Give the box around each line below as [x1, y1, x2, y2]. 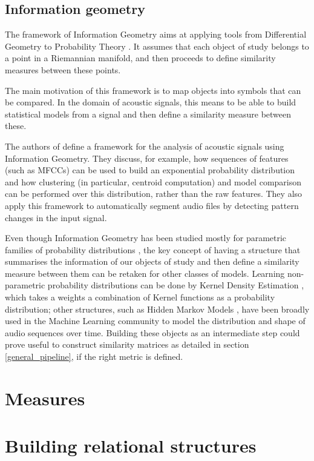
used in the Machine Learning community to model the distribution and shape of [5, 314, 306, 327]
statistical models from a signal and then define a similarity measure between [5, 107, 292, 120]
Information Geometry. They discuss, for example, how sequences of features [5, 151, 289, 164]
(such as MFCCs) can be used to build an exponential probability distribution [5, 164, 295, 176]
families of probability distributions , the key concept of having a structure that [5, 243, 301, 256]
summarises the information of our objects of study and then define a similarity [5, 255, 299, 268]
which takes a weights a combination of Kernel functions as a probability [5, 291, 275, 303]
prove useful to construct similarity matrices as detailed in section [5, 338, 249, 351]
